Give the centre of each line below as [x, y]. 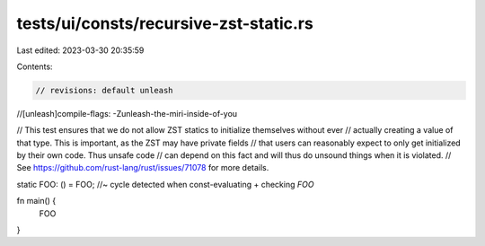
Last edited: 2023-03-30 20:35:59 [80, 50]
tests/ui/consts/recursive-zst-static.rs [165, 23]
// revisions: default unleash [105, 90]
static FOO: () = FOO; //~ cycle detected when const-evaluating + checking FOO [165, 184]
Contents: [35, 66]
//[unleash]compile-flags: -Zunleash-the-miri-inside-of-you [127, 113]
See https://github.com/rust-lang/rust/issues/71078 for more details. [143, 168]
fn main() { [36, 201]
